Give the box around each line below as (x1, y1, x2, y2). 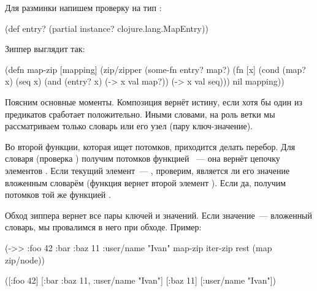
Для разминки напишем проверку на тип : (5, 1, 162, 13)
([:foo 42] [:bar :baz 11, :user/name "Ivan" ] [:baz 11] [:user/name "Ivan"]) (5, 274, 277, 287)
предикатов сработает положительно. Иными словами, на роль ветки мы (5, 107, 275, 120)
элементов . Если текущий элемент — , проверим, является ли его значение (5, 164, 290, 176)
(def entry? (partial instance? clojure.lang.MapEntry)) (5, 21, 208, 34)
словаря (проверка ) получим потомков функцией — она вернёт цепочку (5, 152, 280, 165)
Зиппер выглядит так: (5, 42, 85, 55)
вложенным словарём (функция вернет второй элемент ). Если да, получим (5, 176, 286, 189)
